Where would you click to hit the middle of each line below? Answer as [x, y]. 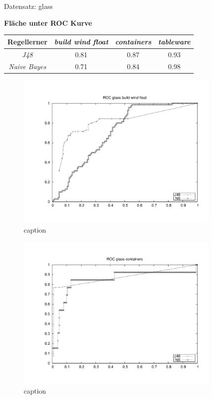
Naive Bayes [27, 66]
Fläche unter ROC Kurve [48, 22]
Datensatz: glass [28, 6]
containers [133, 41]
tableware [174, 41]
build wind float [81, 41]
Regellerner [27, 41]
